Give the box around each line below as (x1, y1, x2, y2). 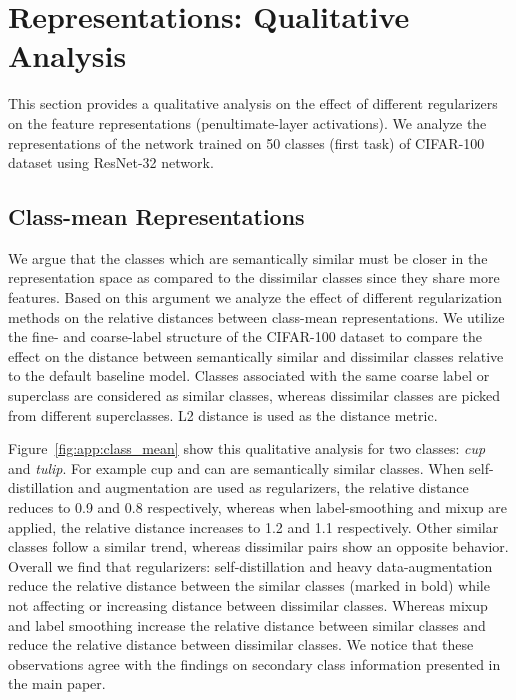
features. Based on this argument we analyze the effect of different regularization (8, 287, 503, 308)
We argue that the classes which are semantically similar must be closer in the (8, 247, 488, 268)
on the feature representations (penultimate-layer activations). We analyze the (8, 112, 487, 133)
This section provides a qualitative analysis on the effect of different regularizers (8, 93, 498, 114)
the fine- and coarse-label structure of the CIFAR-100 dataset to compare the (8, 326, 483, 347)
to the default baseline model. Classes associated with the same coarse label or (8, 365, 490, 386)
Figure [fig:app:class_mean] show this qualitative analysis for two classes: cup (8, 438, 486, 459)
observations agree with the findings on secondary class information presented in (8, 653, 501, 674)
